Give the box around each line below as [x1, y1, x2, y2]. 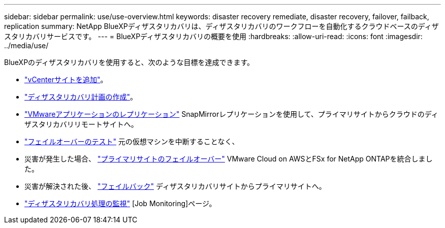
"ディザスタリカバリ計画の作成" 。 [24, 92, 137, 101]
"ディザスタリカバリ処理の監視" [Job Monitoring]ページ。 [24, 199, 216, 208]
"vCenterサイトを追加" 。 [24, 75, 108, 84]
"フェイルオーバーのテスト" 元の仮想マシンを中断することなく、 [24, 137, 239, 146]
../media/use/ [4, 41, 49, 50]
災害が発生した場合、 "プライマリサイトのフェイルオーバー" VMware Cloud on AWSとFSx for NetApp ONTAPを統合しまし [24, 154, 433, 163]
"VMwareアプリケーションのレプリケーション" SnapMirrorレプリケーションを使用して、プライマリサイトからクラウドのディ [24, 110, 438, 118]
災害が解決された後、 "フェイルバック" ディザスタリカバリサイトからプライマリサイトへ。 [24, 182, 326, 190]
